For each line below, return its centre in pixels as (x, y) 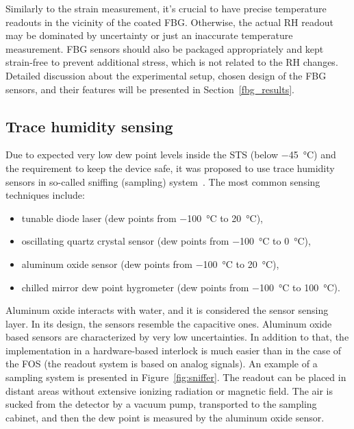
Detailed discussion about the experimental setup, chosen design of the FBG (166, 75)
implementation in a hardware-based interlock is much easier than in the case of (174, 350)
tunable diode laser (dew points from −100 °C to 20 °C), (142, 218)
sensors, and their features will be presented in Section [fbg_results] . (150, 89)
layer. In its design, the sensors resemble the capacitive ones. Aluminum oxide (169, 323)
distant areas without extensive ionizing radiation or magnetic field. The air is (169, 390)
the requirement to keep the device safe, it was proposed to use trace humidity (170, 168)
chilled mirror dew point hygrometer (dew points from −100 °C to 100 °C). (181, 287)
